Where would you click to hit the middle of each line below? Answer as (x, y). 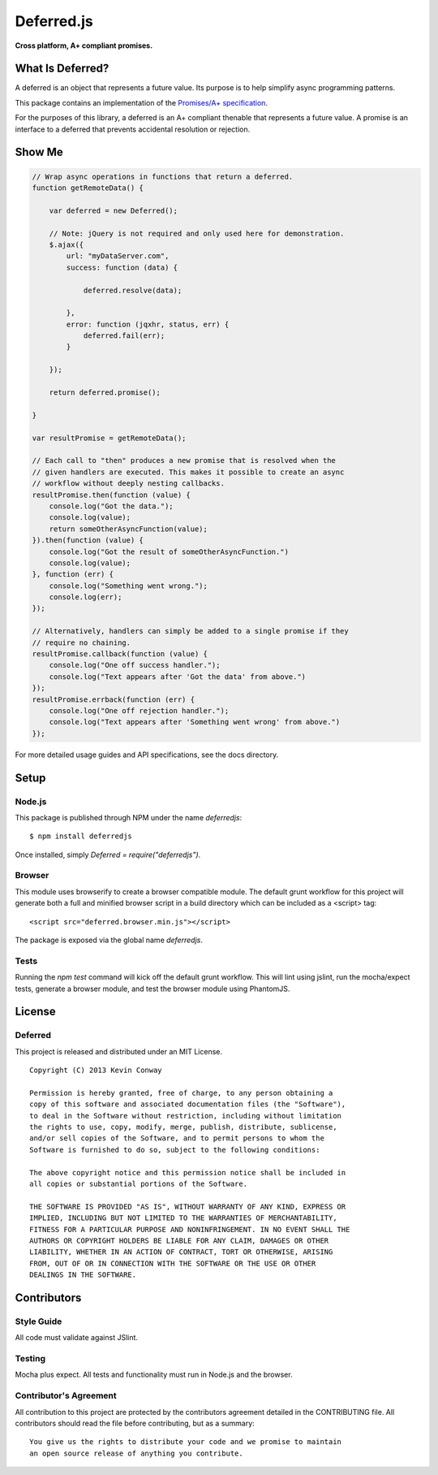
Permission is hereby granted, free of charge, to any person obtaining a (181, 1093)
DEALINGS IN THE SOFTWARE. (83, 1275)
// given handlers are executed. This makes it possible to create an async (188, 472)
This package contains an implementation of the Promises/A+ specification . (141, 102)
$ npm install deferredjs (81, 836)
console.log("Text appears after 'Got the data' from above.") (178, 677)
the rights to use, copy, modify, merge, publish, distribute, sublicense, (183, 1127)
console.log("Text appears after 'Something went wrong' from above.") (195, 722)
